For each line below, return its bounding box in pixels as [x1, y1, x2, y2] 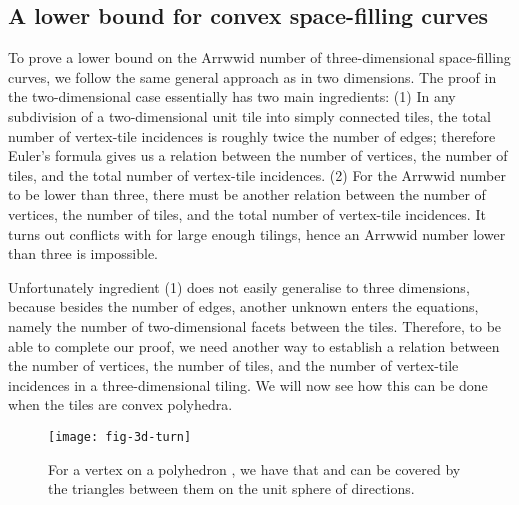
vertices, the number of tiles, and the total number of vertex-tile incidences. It [8, 203, 486, 224]
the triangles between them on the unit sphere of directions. [48, 478, 415, 499]
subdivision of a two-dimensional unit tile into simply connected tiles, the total [8, 105, 492, 126]
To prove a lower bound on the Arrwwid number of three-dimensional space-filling [8, 47, 511, 68]
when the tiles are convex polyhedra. [8, 394, 233, 415]
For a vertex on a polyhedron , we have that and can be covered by [48, 458, 461, 479]
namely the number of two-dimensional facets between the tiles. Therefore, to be [8, 315, 502, 336]
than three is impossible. [8, 243, 158, 264]
